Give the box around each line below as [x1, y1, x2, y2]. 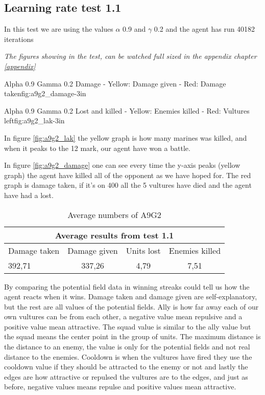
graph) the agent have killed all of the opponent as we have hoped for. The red [4, 169, 251, 180]
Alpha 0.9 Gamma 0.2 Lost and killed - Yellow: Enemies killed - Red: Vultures [4, 105, 250, 116]
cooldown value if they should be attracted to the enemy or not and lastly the [4, 361, 248, 372]
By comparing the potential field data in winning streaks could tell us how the [4, 281, 250, 292]
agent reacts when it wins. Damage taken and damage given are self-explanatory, [4, 291, 257, 302]
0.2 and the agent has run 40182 [154, 24, 255, 34]
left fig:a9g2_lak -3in [4, 115, 65, 126]
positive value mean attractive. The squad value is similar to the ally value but [4, 321, 251, 332]
